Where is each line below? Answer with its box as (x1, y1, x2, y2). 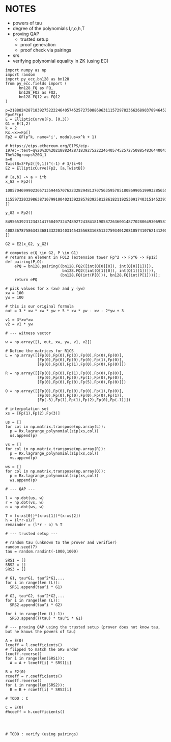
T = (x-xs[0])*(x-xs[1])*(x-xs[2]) (5, 513, 81, 518)
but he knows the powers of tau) (5, 629, 76, 634)
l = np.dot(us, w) (5, 495, 44, 501)
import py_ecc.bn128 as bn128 (5, 76, 70, 81)
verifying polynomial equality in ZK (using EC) (12, 58, 109, 64)
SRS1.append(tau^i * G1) (10, 584, 63, 590)
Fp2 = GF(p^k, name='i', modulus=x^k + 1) (5, 134, 97, 140)
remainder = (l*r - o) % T (5, 522, 63, 527)
